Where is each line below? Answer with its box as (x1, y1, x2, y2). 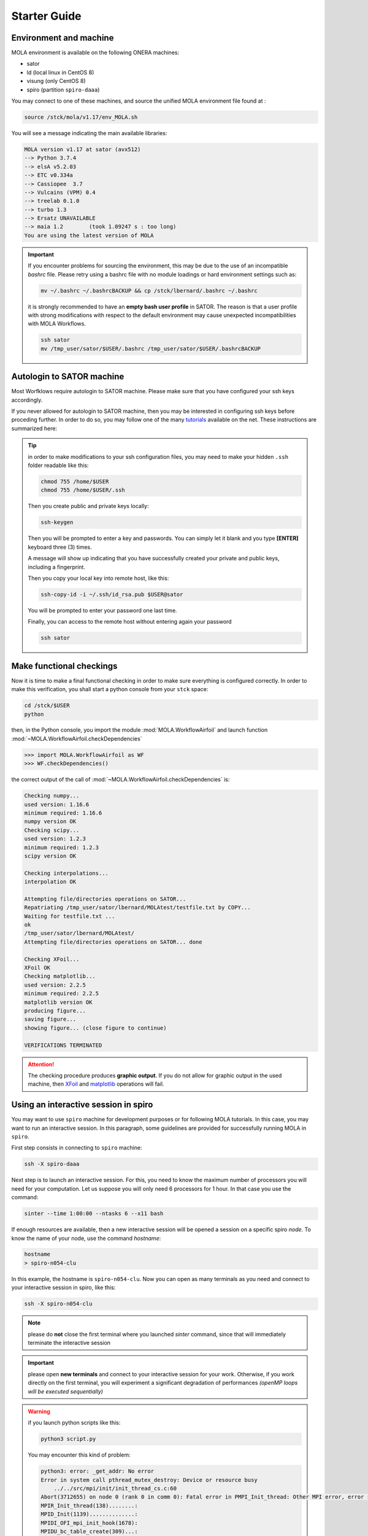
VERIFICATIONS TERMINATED (24, 1041, 102, 1049)
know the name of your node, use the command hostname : (11, 1234, 161, 1242)
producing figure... (24, 1007, 86, 1014)
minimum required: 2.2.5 (24, 990, 99, 997)
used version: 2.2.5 (24, 981, 86, 989)
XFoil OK (24, 965, 51, 971)
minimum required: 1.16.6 (24, 810, 102, 817)
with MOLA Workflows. (28, 320, 86, 327)
